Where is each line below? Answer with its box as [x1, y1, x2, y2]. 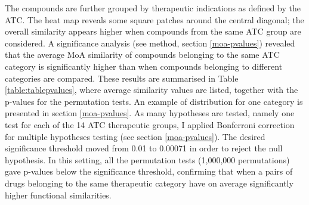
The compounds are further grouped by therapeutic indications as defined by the [5, 2, 301, 14]
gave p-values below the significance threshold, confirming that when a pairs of [5, 165, 293, 178]
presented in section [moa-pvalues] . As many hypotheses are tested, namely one [5, 107, 295, 119]
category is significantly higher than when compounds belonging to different [5, 60, 283, 72]
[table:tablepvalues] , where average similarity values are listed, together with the [5, 83, 298, 96]
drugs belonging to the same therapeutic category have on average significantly [5, 176, 293, 189]
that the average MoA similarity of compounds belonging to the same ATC [5, 48, 280, 61]
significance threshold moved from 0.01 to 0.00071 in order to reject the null [5, 142, 283, 154]
